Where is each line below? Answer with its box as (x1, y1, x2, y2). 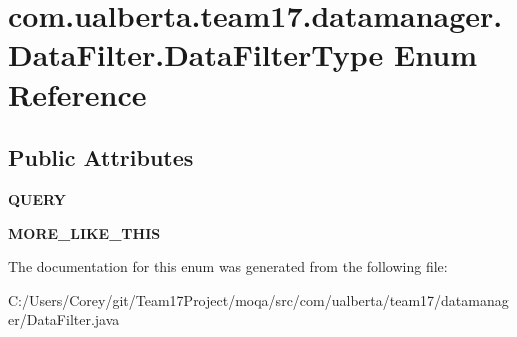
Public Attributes (8, 142, 194, 173)
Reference (8, 73, 147, 114)
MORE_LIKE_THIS (8, 222, 161, 243)
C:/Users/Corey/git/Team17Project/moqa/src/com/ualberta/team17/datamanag (8, 289, 509, 310)
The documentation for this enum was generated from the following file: (8, 256, 448, 277)
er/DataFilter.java (8, 309, 120, 330)
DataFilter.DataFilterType (8, 34, 384, 75)
